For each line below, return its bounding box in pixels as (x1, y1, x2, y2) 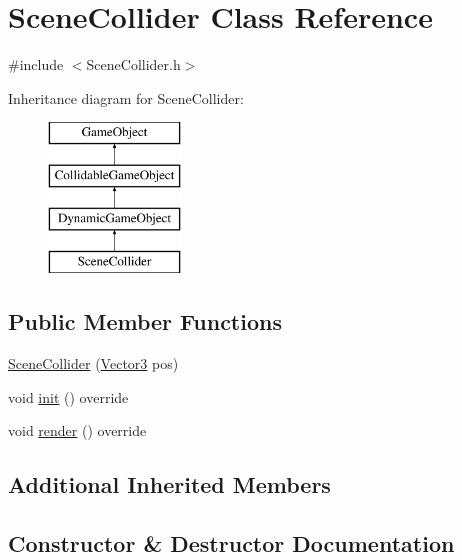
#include (8, 54, 64, 75)
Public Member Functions (8, 306, 282, 337)
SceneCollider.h (86, 54, 181, 75)
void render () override (8, 420, 147, 441)
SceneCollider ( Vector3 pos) (8, 353, 179, 374)
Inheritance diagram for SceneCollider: (8, 87, 244, 108)
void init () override (8, 386, 129, 407)
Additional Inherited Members (8, 469, 331, 500)
